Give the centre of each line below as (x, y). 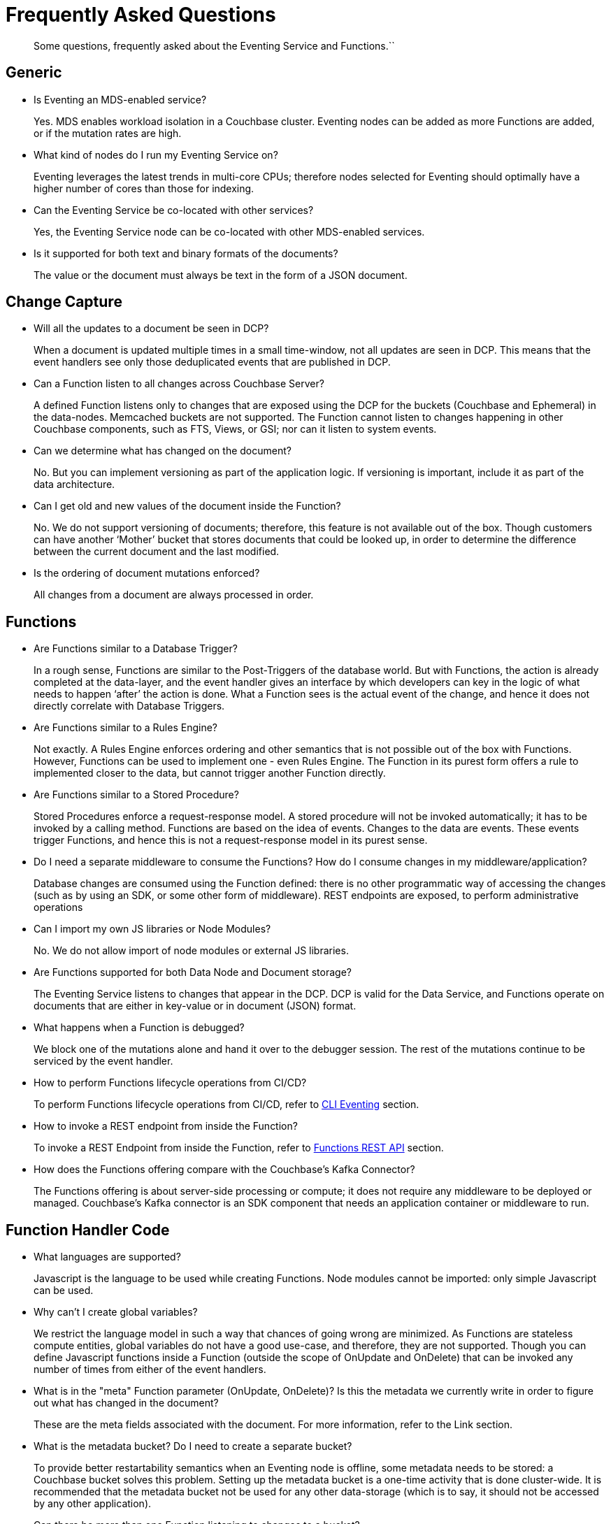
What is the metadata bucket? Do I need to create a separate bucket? (193, 1446)
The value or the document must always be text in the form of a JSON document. (221, 275)
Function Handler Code (88, 1230)
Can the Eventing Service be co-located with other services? (174, 210)
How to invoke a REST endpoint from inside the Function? (166, 1126)
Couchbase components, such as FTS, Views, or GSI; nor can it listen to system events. (235, 429)
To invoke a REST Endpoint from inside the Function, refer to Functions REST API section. (239, 1148)
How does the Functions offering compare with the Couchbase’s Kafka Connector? (224, 1170)
